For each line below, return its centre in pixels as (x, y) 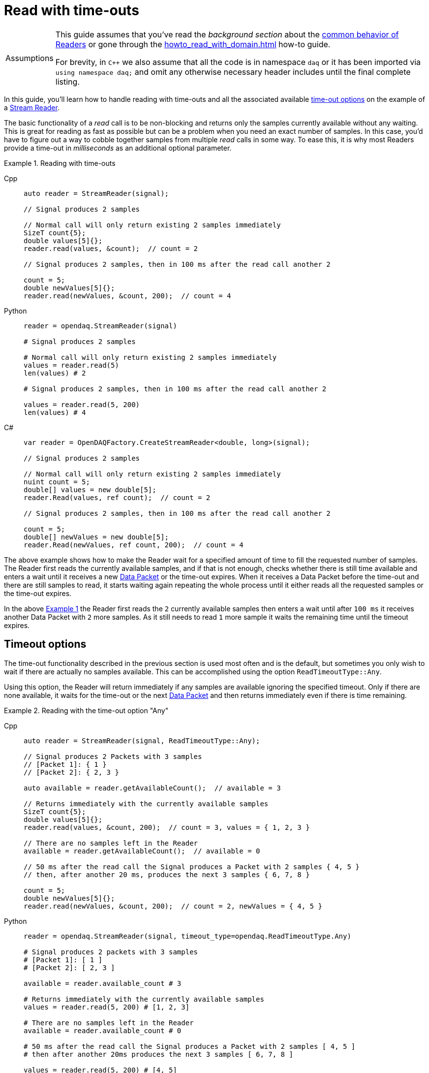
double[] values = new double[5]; (90, 489)
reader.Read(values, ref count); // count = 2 (117, 497)
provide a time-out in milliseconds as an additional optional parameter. (118, 148)
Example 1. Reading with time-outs (60, 163)
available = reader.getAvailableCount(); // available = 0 (142, 851)
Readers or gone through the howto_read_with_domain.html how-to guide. (193, 44)
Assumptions (30, 58)
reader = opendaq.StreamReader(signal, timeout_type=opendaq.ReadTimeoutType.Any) (187, 936)
